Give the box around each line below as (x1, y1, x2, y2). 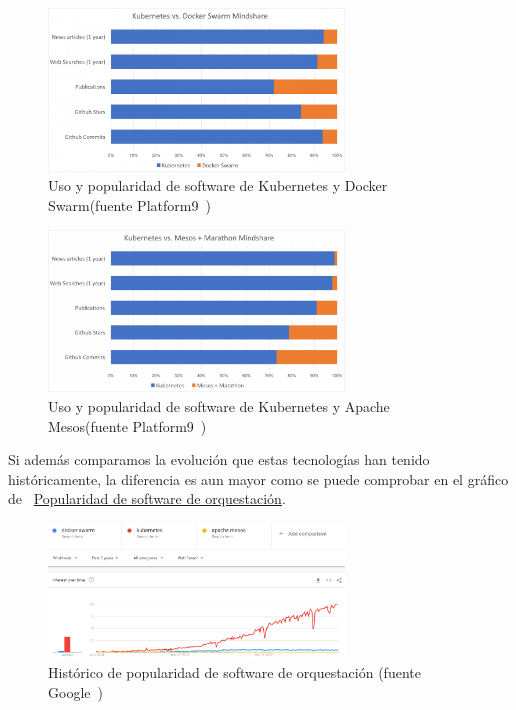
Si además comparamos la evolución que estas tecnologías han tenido (8, 449, 430, 470)
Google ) (48, 681, 103, 702)
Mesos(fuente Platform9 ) (48, 415, 207, 436)
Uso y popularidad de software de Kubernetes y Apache (48, 396, 390, 416)
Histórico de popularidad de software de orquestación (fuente (48, 662, 421, 683)
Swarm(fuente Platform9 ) (48, 194, 211, 215)
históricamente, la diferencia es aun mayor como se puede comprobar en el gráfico (8, 468, 509, 489)
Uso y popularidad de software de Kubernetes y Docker (48, 175, 388, 196)
